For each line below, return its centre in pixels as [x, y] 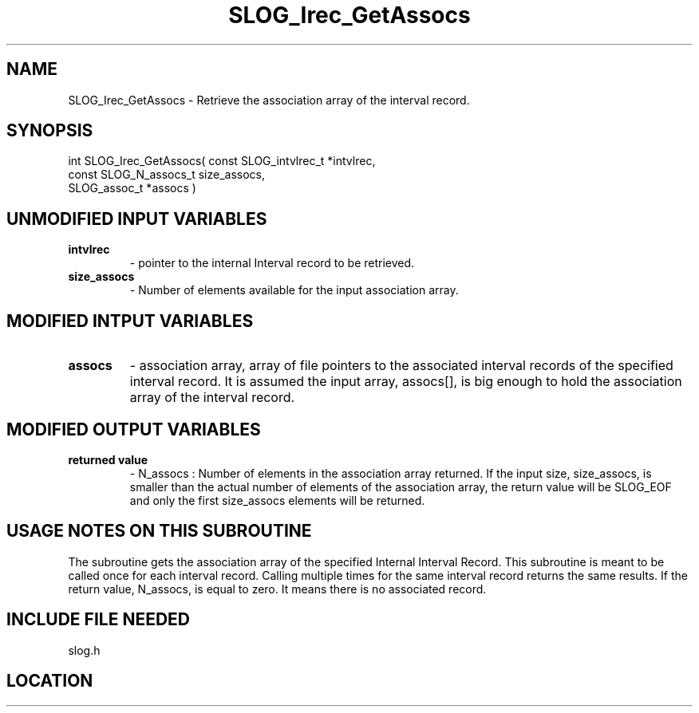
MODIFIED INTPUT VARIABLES [130, 321]
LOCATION [50, 681]
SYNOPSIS [50, 131]
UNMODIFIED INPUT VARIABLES [137, 219]
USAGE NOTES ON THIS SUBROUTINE [159, 531]
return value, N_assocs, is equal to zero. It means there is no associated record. [277, 589]
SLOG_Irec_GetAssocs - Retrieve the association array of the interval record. [269, 100]
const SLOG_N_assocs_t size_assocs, [167, 175]
